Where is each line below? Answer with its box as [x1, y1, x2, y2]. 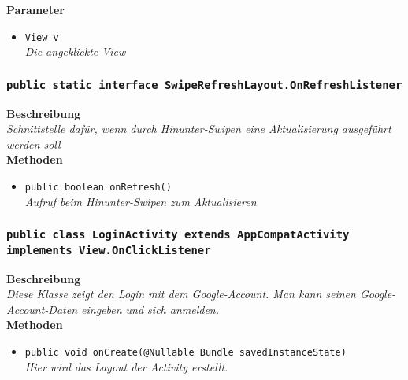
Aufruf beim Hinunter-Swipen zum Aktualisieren [24, 193, 257, 209]
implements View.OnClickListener [6, 243, 211, 256]
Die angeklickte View [24, 43, 126, 60]
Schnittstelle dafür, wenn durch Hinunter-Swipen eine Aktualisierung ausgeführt [6, 120, 391, 137]
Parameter [6, 2, 65, 17]
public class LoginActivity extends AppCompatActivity [6, 228, 350, 242]
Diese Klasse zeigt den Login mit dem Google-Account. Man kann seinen [6, 286, 356, 302]
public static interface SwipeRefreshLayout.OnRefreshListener [6, 78, 402, 91]
